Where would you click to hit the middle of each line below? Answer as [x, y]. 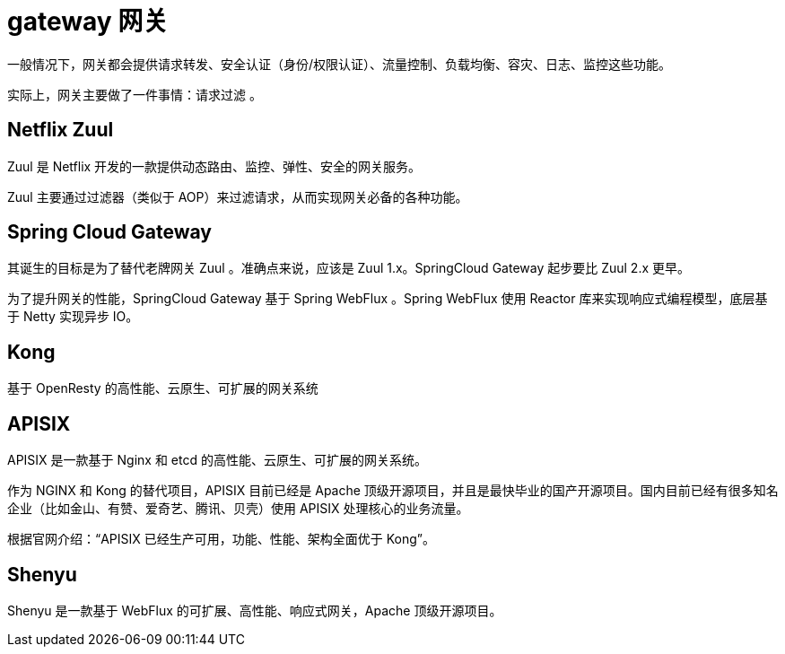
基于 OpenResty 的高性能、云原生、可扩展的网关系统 [163, 388]
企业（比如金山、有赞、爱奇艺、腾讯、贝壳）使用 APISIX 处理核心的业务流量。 [238, 509]
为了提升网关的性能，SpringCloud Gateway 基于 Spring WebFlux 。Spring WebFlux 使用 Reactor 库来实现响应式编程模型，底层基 [388, 299]
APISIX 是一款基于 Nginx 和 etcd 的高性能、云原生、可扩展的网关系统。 [217, 460]
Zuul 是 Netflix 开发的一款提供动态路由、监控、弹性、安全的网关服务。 [214, 166]
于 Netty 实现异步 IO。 [73, 317]
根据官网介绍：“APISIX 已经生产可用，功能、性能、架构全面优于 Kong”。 [221, 539]
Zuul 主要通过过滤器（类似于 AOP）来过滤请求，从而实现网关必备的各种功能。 [238, 196]
